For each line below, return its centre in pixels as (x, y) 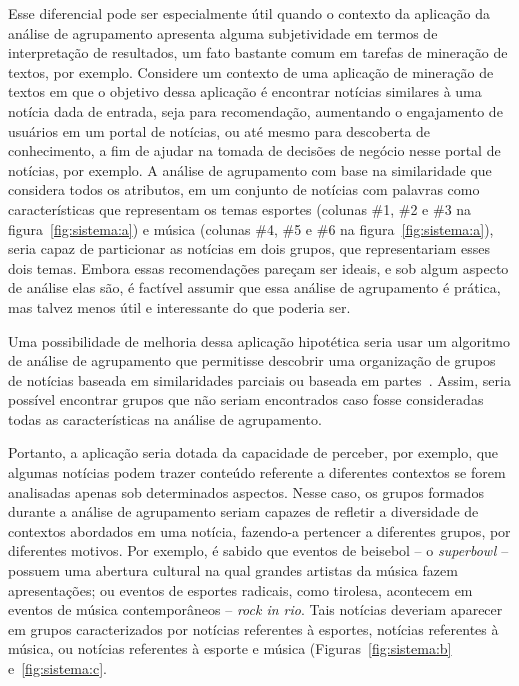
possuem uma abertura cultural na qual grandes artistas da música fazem (233, 570)
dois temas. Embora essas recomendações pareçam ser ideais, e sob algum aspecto (258, 267)
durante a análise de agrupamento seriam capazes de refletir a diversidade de (243, 511)
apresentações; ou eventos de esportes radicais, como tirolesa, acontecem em (240, 589)
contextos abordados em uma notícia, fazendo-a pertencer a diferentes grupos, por (259, 530)
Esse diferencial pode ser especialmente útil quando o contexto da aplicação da (249, 13)
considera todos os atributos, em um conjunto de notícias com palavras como (244, 189)
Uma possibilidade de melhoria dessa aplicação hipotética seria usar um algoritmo (259, 340)
